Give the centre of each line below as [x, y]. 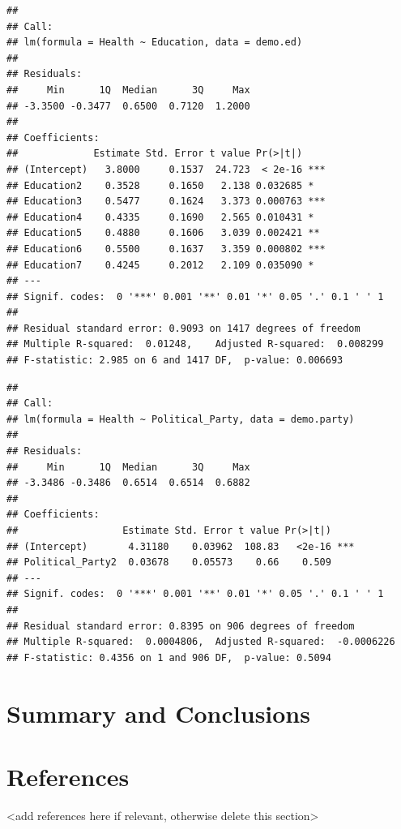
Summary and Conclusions [158, 713]
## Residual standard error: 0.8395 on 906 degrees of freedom [181, 626]
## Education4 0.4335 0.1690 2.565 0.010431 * [160, 217]
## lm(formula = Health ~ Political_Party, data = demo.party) [181, 419]
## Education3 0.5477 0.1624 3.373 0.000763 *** [166, 202]
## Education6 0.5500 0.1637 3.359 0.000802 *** [166, 249]
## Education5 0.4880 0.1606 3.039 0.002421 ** [163, 233]
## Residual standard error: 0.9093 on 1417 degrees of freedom [183, 328]
